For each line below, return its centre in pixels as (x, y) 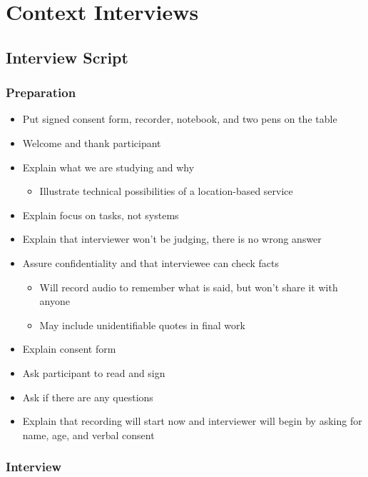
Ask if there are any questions (88, 397)
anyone (55, 301)
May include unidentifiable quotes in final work (142, 325)
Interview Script (67, 57)
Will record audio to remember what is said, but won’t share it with (189, 287)
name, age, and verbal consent (88, 435)
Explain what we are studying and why (108, 167)
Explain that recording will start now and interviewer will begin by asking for (192, 421)
